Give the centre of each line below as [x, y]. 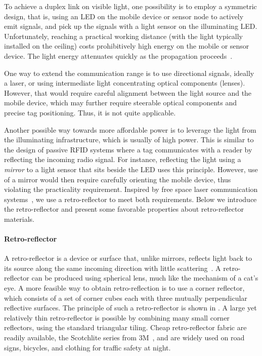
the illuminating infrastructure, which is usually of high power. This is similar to [129, 140]
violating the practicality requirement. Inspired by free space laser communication [131, 189]
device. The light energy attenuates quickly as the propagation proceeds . [118, 55]
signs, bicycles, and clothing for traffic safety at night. [88, 347]
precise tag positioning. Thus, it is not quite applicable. [90, 112]
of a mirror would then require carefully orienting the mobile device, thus [118, 179]
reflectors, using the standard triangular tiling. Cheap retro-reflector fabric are [125, 327]
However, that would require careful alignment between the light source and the [128, 92]
